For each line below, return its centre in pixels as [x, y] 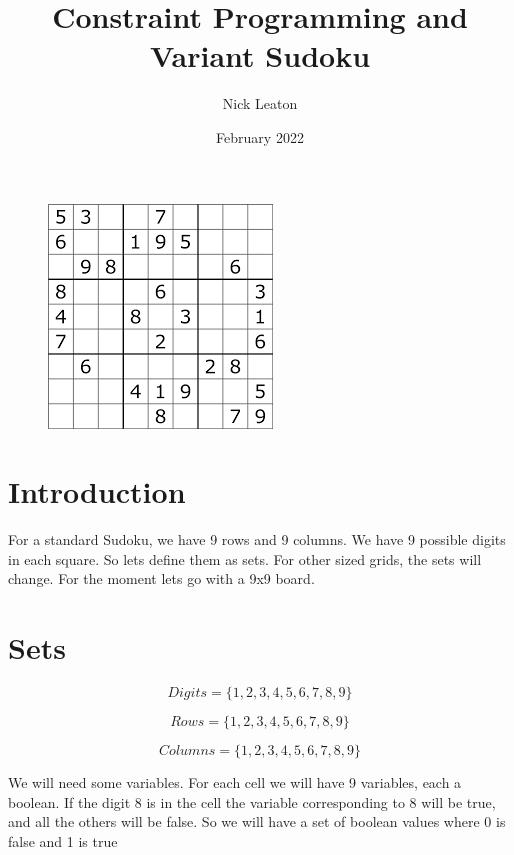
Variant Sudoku [260, 55]
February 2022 [260, 136]
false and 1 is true [63, 840]
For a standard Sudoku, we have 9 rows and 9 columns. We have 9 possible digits [257, 539]
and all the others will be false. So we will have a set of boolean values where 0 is [257, 821]
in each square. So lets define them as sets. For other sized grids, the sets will [245, 558]
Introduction [97, 491]
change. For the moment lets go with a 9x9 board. [161, 578]
